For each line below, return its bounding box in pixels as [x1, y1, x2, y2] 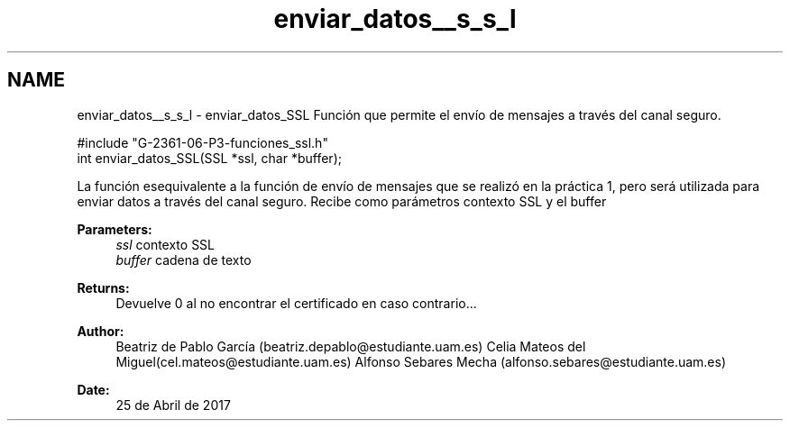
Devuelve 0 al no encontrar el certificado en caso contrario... [115, 295, 477, 311]
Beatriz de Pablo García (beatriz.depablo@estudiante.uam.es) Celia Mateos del [115, 338, 586, 354]
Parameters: [77, 221, 152, 237]
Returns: [77, 279, 130, 296]
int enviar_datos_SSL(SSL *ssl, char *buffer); [77, 150, 342, 166]
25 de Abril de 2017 [115, 396, 231, 413]
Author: [77, 323, 124, 339]
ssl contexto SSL [115, 236, 216, 252]
